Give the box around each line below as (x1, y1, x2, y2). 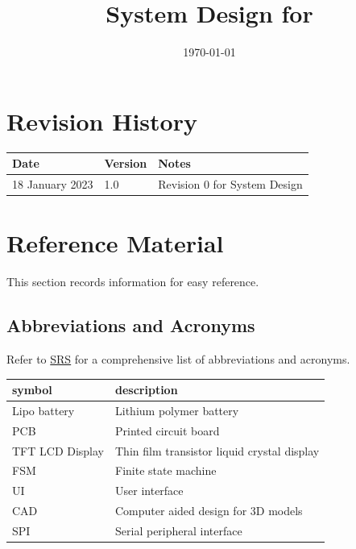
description (115, 381, 178, 398)
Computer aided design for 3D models (115, 502, 303, 519)
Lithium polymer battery (115, 401, 239, 418)
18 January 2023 (12, 176, 93, 192)
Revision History (6, 104, 197, 137)
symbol (12, 381, 52, 398)
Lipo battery (12, 401, 75, 418)
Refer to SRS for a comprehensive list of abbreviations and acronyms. (6, 351, 350, 368)
